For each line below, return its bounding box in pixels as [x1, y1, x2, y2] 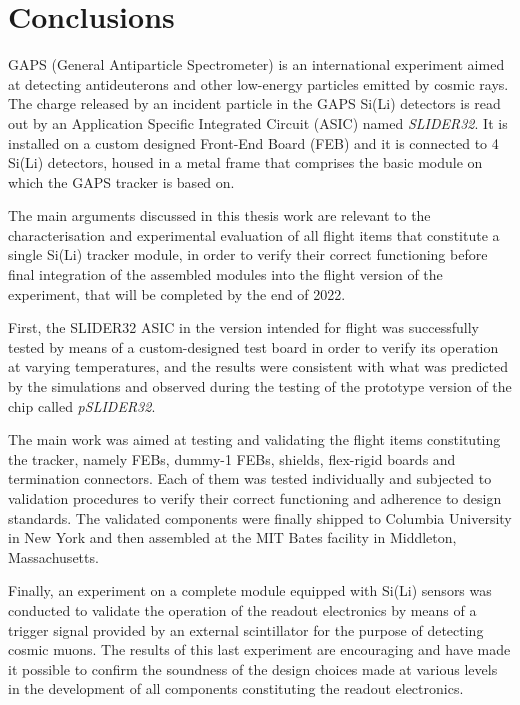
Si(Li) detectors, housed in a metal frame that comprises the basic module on [8, 152, 483, 173]
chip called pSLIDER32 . [8, 395, 156, 416]
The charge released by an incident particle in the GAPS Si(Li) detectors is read [8, 93, 501, 114]
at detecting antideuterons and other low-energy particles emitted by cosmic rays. [8, 73, 509, 94]
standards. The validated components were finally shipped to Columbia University [8, 507, 512, 528]
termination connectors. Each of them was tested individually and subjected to [8, 468, 492, 489]
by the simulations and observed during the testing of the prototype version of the [8, 376, 512, 397]
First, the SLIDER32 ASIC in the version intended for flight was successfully [8, 317, 479, 338]
